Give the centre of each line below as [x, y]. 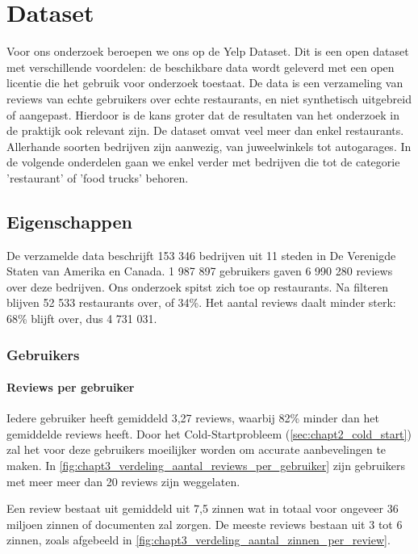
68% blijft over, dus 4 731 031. [82, 319]
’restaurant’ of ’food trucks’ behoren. [98, 177]
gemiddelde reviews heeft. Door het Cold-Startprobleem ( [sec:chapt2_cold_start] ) [209, 433]
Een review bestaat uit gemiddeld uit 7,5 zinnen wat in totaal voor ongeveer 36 [203, 508]
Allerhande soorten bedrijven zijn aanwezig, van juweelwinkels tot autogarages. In [209, 146]
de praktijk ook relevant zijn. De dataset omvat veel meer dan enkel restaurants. [205, 130]
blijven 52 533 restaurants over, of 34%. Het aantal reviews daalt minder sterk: [201, 302]
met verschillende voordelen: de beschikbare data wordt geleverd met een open [201, 67]
